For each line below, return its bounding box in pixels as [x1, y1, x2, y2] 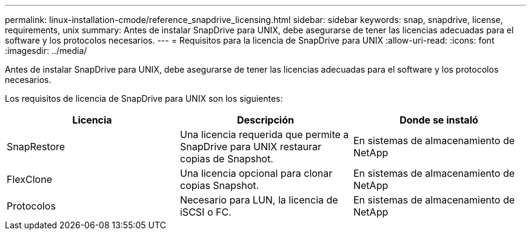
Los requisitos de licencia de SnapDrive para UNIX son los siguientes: [5, 93, 283, 104]
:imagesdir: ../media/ [5, 45, 87, 56]
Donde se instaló [399, 114, 478, 126]
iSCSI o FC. [179, 206, 232, 218]
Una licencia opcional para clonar [179, 167, 333, 179]
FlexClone [7, 173, 52, 185]
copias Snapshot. [179, 179, 259, 191]
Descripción [236, 114, 294, 126]
